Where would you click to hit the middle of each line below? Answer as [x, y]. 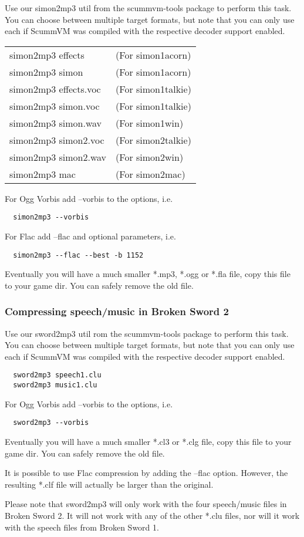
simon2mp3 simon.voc [55, 106]
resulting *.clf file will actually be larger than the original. [109, 484]
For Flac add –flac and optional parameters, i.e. [90, 236]
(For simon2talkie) [153, 140]
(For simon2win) [150, 157]
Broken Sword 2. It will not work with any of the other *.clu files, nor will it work [152, 515]
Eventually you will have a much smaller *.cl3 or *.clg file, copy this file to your [148, 442]
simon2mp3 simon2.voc [57, 140]
